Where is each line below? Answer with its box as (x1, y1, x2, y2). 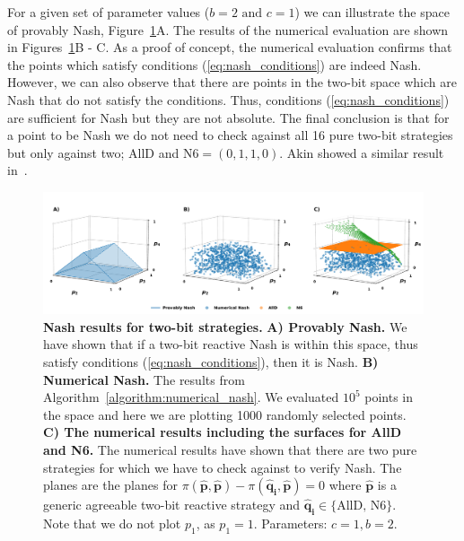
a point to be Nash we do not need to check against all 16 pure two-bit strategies (7, 126, 453, 144)
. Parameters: (253, 513, 328, 532)
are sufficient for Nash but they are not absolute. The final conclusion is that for (7, 108, 450, 127)
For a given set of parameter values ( (7, 3, 210, 21)
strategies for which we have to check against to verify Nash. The (43, 458, 402, 476)
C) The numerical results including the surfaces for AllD (43, 423, 402, 441)
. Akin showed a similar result (279, 143, 444, 161)
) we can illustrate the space (294, 3, 450, 21)
